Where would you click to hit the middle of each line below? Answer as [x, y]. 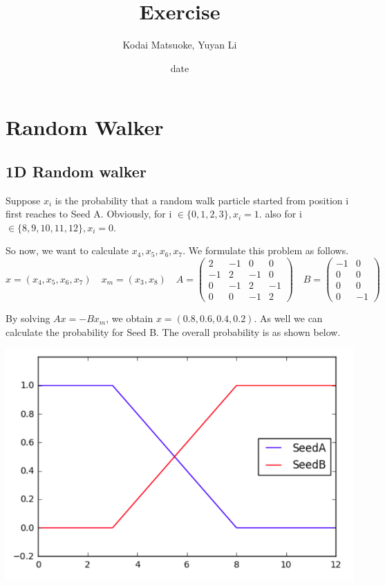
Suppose [23, 200]
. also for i [280, 214]
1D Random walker [76, 171]
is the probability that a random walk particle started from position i [202, 200]
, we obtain [130, 318]
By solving [28, 318]
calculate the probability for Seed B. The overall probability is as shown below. [173, 331]
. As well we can [288, 318]
